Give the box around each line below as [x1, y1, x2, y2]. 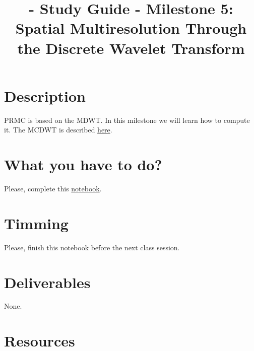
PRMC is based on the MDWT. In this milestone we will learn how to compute [4, 114, 250, 125]
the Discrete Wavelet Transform [17, 37, 245, 58]
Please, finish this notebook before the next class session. [4, 242, 180, 252]
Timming [4, 213, 69, 233]
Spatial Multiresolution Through [15, 18, 247, 38]
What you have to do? [4, 154, 162, 175]
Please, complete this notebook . [4, 183, 102, 193]
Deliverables [4, 271, 91, 292]
